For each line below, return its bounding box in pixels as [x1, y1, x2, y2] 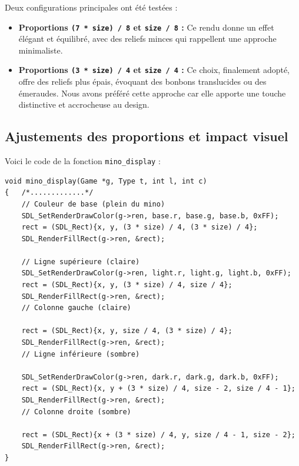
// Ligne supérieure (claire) [21, 257, 140, 266]
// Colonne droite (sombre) [21, 407, 131, 416]
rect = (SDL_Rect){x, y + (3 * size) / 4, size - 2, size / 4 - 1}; [21, 384, 295, 393]
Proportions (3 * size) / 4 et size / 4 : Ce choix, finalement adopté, [18, 64, 290, 76]
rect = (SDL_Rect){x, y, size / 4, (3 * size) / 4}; [21, 327, 232, 335]
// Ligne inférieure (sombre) [21, 349, 140, 358]
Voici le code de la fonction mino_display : [5, 155, 161, 167]
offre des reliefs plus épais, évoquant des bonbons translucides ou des [18, 75, 267, 88]
